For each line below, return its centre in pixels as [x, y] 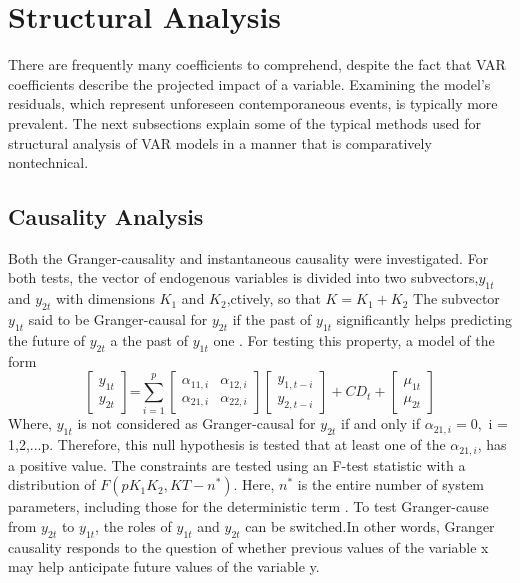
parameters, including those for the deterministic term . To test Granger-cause [248, 506]
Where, [30, 423]
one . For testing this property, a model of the [354, 339]
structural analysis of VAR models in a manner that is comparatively [220, 142]
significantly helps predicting [424, 319]
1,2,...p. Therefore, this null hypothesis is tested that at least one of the [227, 444]
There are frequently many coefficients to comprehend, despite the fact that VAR [257, 64]
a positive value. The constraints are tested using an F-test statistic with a [237, 464]
